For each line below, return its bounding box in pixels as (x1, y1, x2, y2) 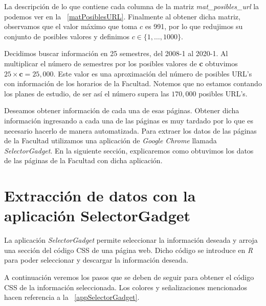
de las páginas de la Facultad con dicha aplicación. (4, 155, 163, 166)
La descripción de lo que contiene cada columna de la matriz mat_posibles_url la (4, 1, 259, 11)
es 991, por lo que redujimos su (145, 21, 243, 32)
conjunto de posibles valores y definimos (4, 31, 129, 41)
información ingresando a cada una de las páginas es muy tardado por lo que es (4, 115, 254, 125)
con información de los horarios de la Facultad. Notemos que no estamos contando (4, 78, 262, 89)
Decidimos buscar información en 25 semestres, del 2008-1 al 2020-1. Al (4, 48, 228, 59)
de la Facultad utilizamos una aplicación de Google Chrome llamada (4, 135, 217, 146)
